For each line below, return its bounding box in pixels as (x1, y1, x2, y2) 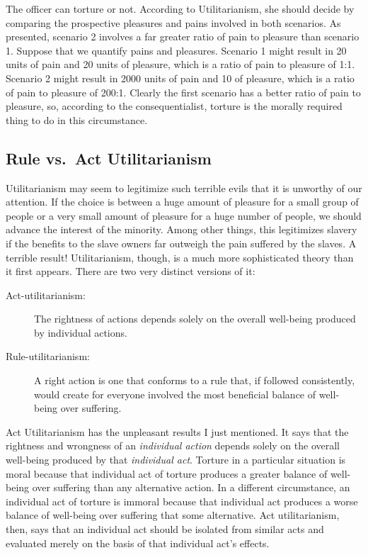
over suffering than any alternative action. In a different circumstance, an (32, 480, 350, 495)
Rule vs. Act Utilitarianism (6, 147, 212, 169)
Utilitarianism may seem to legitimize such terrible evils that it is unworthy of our (6, 180, 362, 195)
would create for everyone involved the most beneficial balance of (34, 386, 316, 401)
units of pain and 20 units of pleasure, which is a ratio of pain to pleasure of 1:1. (6, 57, 355, 72)
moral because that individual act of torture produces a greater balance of (6, 466, 328, 481)
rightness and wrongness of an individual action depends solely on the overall (6, 438, 340, 453)
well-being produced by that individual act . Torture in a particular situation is (6, 452, 346, 467)
